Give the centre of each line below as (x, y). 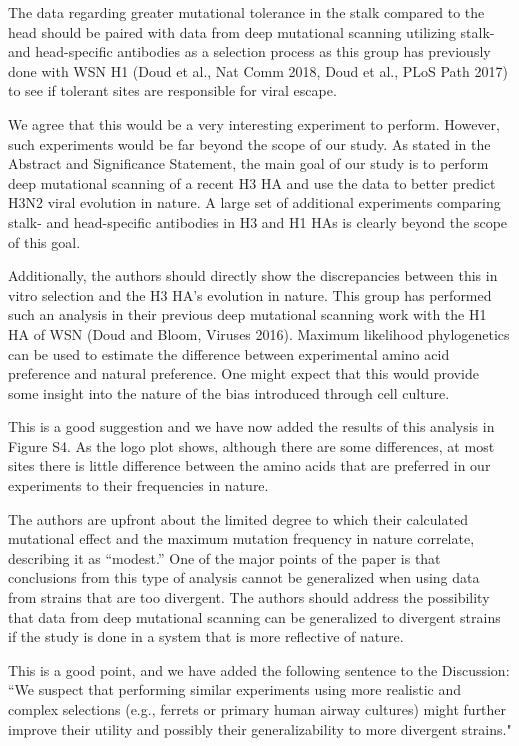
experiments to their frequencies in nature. (138, 485)
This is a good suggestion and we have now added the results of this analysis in (251, 426)
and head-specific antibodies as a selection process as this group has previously (249, 51)
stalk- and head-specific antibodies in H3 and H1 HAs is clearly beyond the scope (258, 221)
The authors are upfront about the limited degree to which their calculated (238, 518)
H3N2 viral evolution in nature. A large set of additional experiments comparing (254, 202)
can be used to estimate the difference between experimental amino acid (229, 353)
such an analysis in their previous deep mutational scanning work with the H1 (247, 314)
